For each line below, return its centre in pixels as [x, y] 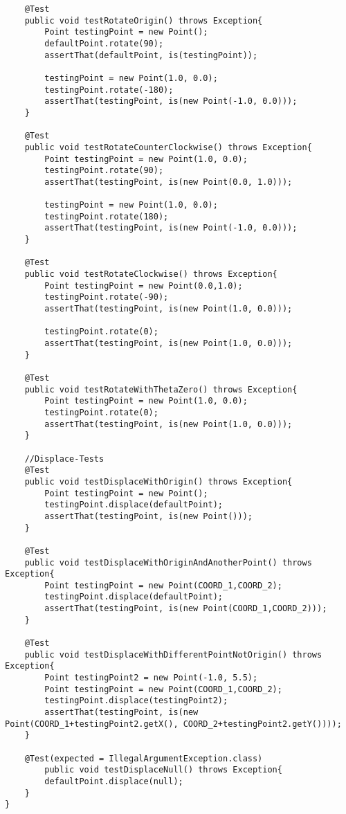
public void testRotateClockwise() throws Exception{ [151, 274]
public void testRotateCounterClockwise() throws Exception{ [168, 147]
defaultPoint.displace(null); [114, 781]
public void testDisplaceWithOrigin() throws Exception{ [158, 481]
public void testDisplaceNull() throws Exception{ [163, 770]
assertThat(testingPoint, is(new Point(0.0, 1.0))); [169, 182]
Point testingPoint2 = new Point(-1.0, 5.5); [151, 678]
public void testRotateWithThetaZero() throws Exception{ [161, 389]
